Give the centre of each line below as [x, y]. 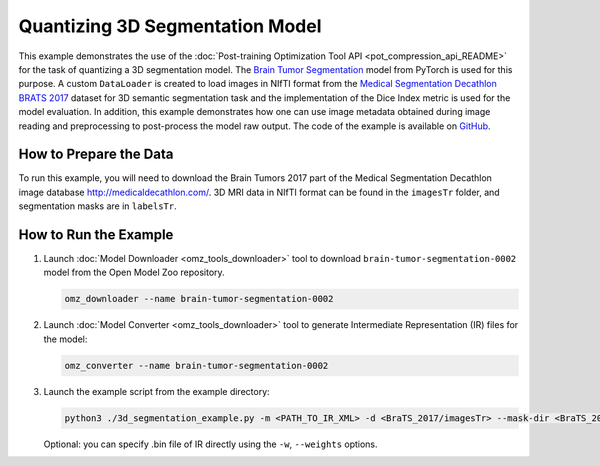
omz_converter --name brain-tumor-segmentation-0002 [196, 365]
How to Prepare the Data [96, 154]
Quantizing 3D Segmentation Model [170, 26]
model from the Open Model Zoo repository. [134, 272]
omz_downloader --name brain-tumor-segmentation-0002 [199, 299]
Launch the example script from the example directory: [156, 391]
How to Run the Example [96, 234]
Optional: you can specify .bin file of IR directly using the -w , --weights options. [211, 444]
